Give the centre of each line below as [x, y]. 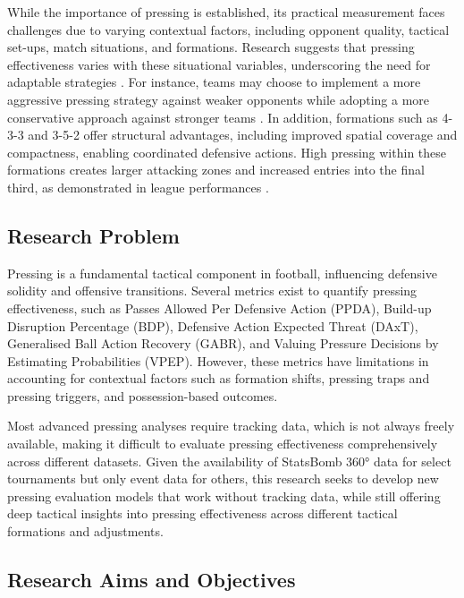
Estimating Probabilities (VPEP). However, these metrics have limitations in [218, 360]
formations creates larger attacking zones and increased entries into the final [216, 170]
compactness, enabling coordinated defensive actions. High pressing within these [227, 152]
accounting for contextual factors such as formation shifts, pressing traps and [219, 378]
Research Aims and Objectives [152, 580]
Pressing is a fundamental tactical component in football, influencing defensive [222, 273]
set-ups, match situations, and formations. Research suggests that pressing [211, 47]
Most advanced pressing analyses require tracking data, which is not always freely [231, 426]
